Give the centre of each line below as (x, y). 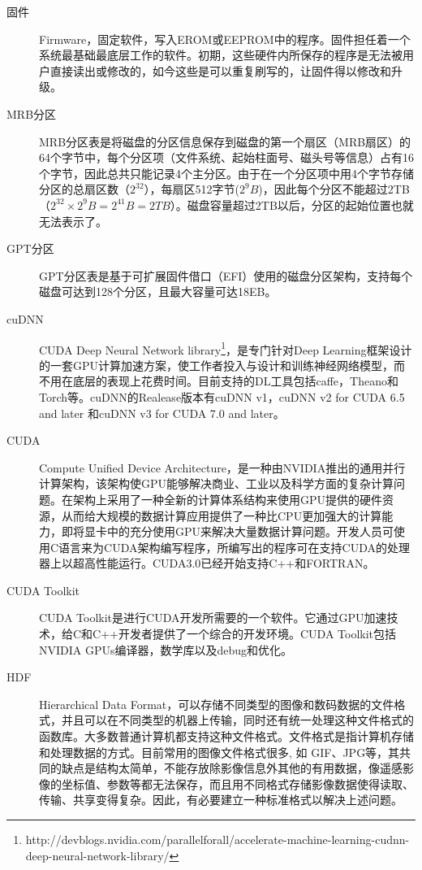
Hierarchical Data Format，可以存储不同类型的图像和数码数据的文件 (217, 704)
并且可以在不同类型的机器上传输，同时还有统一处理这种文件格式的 (237, 720)
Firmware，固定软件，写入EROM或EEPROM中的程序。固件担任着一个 (225, 39)
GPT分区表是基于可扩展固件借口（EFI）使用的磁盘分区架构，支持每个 (226, 275)
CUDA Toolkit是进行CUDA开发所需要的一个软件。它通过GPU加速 (213, 618)
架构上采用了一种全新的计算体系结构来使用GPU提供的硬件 (228, 499)
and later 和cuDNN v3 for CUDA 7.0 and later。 (162, 413)
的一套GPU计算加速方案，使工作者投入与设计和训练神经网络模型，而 (222, 365)
